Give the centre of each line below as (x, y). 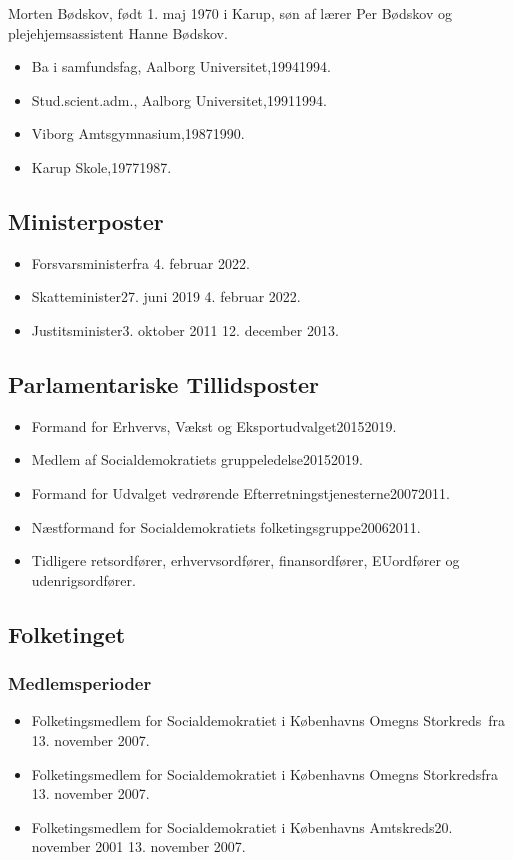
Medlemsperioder (80, 683)
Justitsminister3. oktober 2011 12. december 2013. (185, 329)
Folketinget (67, 633)
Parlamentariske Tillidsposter (164, 383)
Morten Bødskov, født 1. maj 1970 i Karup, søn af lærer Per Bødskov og (230, 13)
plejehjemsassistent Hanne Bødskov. (118, 32)
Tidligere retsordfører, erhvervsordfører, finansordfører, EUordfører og (245, 560)
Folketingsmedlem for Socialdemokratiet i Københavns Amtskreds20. (242, 826)
